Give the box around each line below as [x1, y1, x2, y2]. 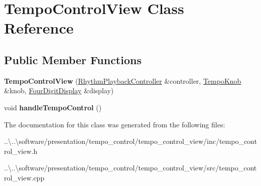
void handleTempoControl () [4, 102, 102, 112]
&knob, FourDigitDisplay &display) [4, 85, 114, 96]
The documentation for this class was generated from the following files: [4, 119, 225, 129]
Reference [4, 18, 74, 38]
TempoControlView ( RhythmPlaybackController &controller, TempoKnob [4, 75, 241, 86]
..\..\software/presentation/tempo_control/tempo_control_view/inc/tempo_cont [4, 136, 257, 146]
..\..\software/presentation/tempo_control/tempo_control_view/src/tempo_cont [4, 162, 257, 173]
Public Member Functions [4, 52, 142, 67]
